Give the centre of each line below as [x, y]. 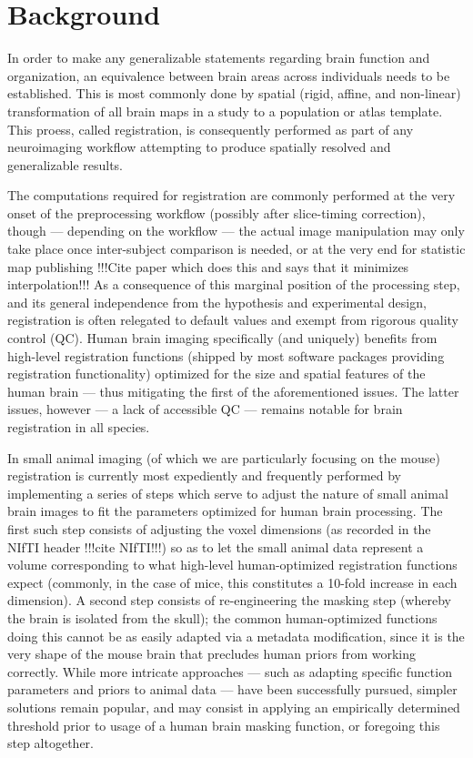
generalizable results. [65, 164]
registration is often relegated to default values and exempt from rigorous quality [233, 320]
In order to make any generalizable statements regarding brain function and [219, 58]
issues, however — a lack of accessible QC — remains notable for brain [205, 409]
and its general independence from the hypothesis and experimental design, [217, 302]
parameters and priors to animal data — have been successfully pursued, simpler [232, 689]
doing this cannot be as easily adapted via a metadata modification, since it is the [236, 636]
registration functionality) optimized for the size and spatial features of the [216, 374]
